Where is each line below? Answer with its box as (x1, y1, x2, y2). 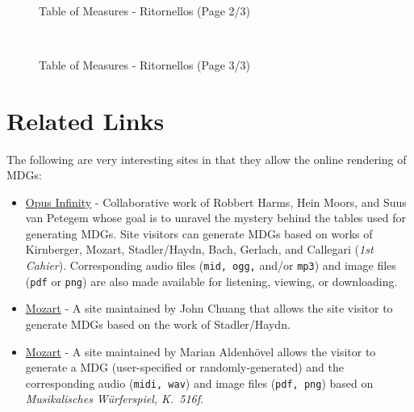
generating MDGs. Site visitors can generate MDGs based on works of (25, 225, 373, 242)
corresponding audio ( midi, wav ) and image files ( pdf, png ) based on (25, 374, 374, 391)
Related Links (6, 103, 165, 137)
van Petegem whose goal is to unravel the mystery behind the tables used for (25, 209, 407, 226)
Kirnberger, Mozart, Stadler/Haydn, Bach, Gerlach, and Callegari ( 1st (25, 241, 374, 258)
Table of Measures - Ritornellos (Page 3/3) (39, 56, 251, 73)
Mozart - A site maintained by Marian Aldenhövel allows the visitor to (25, 343, 376, 359)
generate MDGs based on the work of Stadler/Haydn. (25, 315, 291, 332)
